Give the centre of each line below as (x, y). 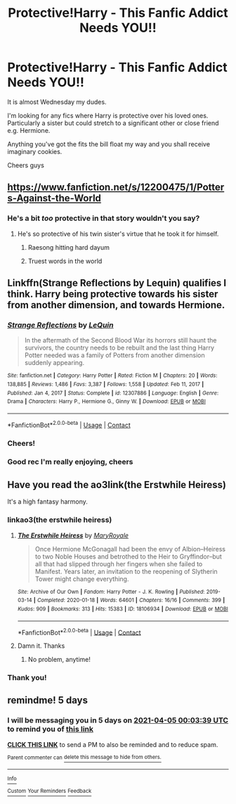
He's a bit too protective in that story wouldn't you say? (104, 218)
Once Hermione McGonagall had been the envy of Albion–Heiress (130, 549)
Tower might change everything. (82, 579)
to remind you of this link (50, 729)
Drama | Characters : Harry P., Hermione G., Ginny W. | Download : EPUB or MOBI (106, 402)
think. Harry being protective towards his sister (113, 294)
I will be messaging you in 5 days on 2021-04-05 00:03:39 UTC (118, 720)
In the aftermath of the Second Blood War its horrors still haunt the (120, 340)
